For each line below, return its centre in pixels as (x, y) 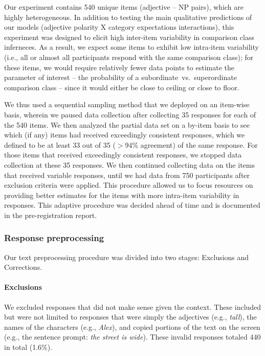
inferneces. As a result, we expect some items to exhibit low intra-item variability (131, 47)
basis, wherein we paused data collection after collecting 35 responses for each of (130, 114)
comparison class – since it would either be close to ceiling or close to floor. (122, 87)
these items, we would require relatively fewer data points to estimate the (119, 67)
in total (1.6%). (28, 347)
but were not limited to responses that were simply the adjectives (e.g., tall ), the (130, 317)
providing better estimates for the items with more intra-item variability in (122, 195)
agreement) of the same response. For (199, 144)
